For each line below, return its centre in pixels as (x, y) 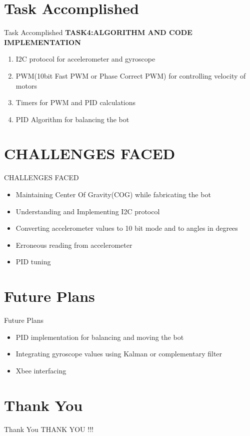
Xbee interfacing (41, 370)
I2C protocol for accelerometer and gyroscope (85, 59)
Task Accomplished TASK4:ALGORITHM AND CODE (98, 32)
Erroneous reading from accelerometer (74, 245)
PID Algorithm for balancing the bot (72, 119)
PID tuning (33, 262)
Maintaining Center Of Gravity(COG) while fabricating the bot (113, 194)
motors (26, 85)
